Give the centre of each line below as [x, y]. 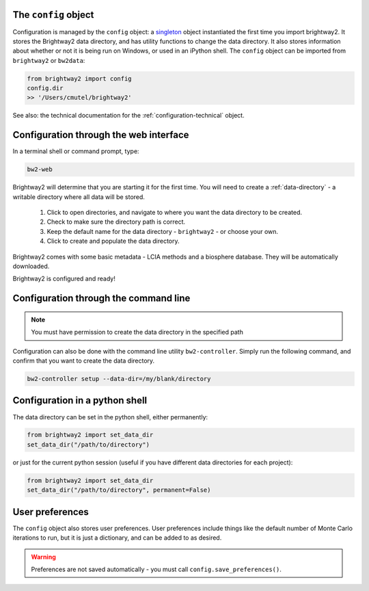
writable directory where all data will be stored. [79, 197]
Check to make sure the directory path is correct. [116, 222]
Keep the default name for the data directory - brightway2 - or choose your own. [163, 231]
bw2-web [40, 170]
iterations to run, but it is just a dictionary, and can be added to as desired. [117, 538]
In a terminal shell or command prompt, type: [76, 151]
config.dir [45, 88]
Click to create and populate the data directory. [113, 241]
